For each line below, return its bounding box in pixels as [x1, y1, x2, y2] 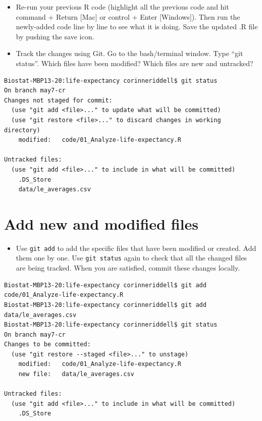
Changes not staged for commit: [4, 96, 113, 104]
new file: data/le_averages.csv [18, 371, 134, 378]
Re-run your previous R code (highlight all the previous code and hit [16, 2, 229, 12]
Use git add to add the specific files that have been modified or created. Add [16, 242, 256, 253]
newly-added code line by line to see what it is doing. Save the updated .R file [16, 21, 258, 32]
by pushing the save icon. [16, 31, 94, 41]
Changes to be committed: [4, 341, 91, 348]
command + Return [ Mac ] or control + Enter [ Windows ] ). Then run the [16, 11, 240, 22]
